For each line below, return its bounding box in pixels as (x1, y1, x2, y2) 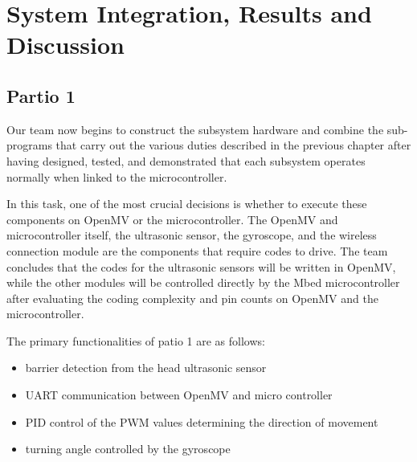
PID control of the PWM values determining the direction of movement (25, 413, 378, 430)
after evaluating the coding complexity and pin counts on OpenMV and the (6, 289, 378, 306)
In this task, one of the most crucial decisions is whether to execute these (6, 195, 367, 212)
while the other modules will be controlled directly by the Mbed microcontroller (6, 274, 400, 291)
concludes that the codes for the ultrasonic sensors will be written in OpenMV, (6, 258, 396, 275)
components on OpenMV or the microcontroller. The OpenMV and (6, 211, 338, 227)
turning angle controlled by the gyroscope (25, 440, 231, 457)
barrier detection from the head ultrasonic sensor (25, 359, 267, 376)
